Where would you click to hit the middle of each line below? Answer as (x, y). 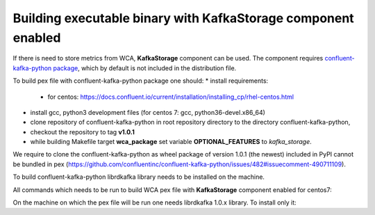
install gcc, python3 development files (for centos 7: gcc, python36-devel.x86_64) (148, 112)
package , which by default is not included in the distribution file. (145, 68)
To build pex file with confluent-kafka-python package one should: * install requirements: (141, 81)
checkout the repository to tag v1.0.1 (83, 132)
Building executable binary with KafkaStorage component (183, 18)
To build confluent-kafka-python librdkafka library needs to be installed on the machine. (139, 177)
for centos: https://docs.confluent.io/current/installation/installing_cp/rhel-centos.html (171, 97)
